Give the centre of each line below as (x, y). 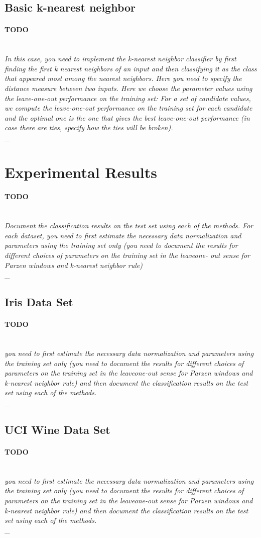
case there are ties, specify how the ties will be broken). (89, 127)
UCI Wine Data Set (57, 429)
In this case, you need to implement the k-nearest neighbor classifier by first (120, 59)
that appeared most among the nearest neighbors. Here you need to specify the (123, 78)
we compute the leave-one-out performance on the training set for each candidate (128, 108)
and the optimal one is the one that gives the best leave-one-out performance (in (127, 117)
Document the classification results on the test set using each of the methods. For (129, 226)
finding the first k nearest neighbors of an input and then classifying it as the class (131, 68)
